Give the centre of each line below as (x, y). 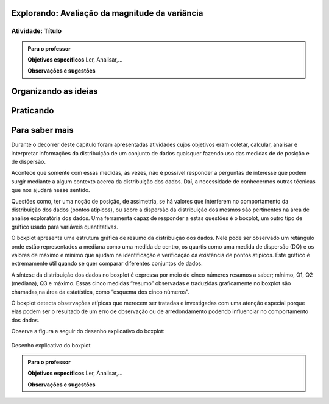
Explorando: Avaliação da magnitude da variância (107, 13)
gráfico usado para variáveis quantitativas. (65, 227)
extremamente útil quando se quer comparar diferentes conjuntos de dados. (107, 264)
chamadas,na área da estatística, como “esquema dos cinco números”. (101, 292)
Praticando (33, 111)
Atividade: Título (37, 31)
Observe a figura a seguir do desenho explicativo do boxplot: (88, 331)
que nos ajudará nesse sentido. (51, 190)
